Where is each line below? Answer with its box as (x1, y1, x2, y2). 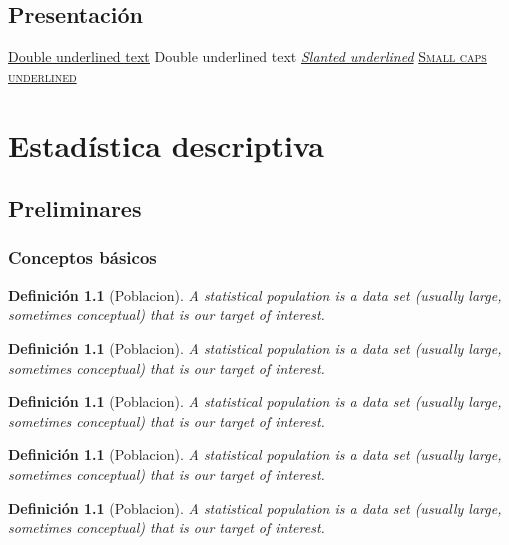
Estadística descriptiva (8, 124, 324, 165)
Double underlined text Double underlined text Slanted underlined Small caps (8, 46, 487, 67)
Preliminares (8, 193, 142, 224)
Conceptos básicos (8, 245, 157, 270)
